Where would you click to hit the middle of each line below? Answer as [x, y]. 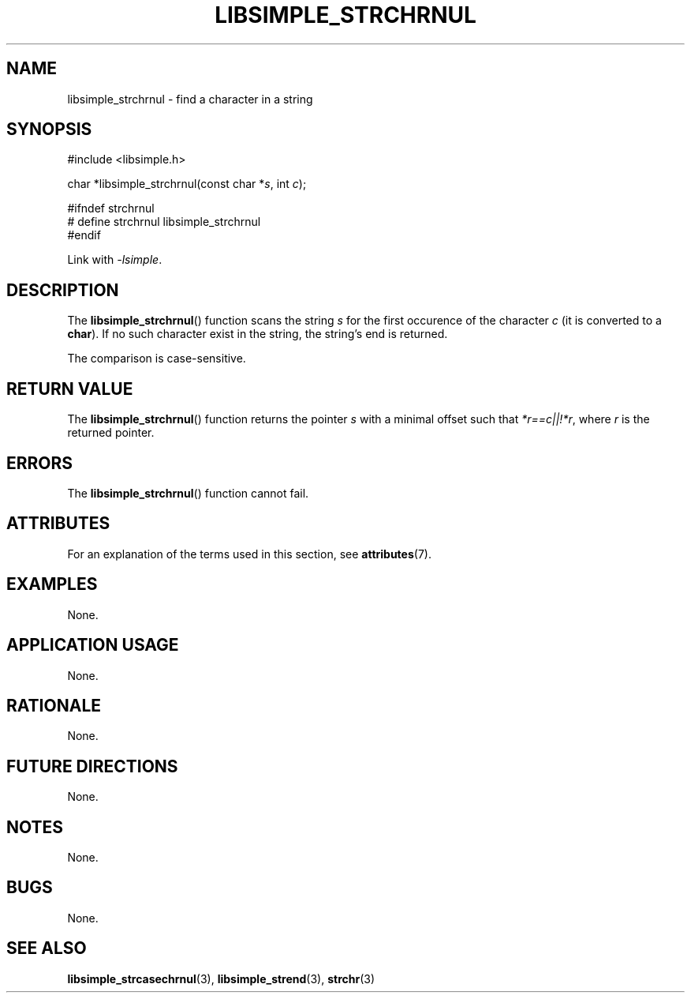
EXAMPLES [52, 584]
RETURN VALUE [70, 389]
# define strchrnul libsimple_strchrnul [164, 222]
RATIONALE [54, 705]
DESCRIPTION [63, 290]
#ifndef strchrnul [111, 208]
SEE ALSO [47, 948]
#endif [84, 235]
